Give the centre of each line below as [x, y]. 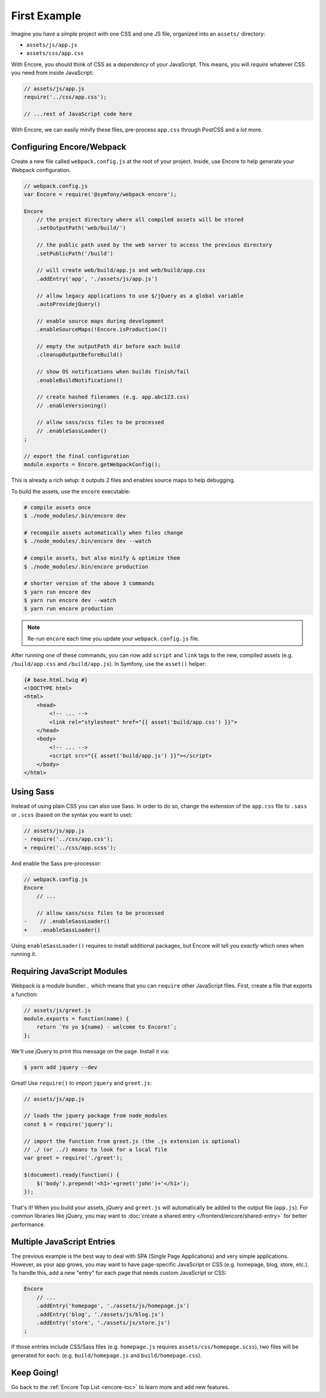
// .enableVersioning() [72, 405]
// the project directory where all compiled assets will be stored [140, 220]
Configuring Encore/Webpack [69, 147]
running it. [24, 954]
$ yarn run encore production [69, 609]
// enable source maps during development [100, 321]
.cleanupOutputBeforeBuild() [80, 355]
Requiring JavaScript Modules [69, 972]
